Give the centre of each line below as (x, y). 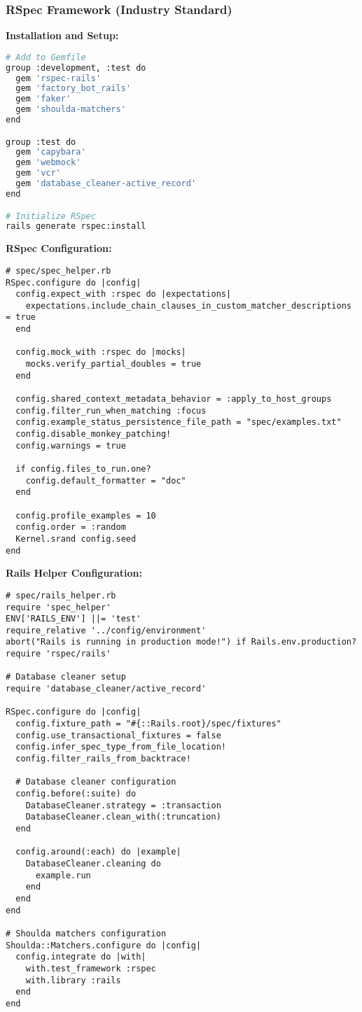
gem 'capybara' (51, 152)
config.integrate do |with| (81, 957)
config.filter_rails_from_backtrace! (103, 759)
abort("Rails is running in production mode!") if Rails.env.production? (181, 642)
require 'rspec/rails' (58, 654)
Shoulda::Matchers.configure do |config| (104, 945)
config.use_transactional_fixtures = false (118, 735)
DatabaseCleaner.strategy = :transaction (123, 805)
